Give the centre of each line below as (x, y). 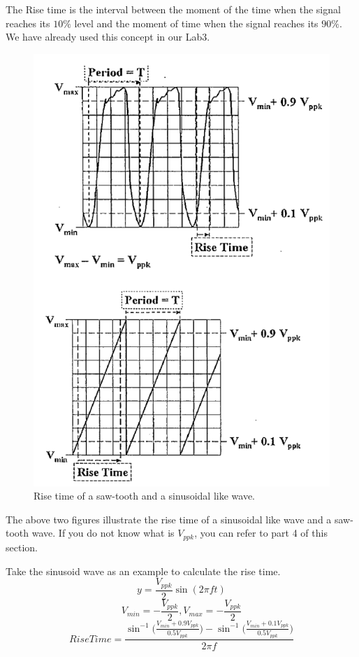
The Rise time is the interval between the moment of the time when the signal (173, 9)
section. (22, 547)
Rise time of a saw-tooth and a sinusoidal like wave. (145, 496)
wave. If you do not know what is (103, 533)
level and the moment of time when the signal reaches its (196, 23)
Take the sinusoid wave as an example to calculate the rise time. (143, 571)
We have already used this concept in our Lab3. (108, 37)
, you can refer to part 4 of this (261, 533)
